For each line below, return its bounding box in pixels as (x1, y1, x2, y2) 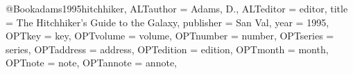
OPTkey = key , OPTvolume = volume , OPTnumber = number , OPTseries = (6, 28, 334, 43)
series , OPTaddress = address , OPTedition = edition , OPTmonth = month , (6, 41, 329, 56)
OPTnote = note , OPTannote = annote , (6, 55, 178, 70)
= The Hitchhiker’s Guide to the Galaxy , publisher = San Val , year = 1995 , (6, 15, 329, 29)
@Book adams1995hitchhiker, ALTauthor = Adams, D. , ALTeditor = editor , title (6, 1, 348, 15)
